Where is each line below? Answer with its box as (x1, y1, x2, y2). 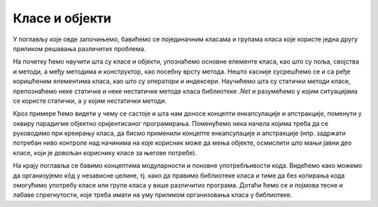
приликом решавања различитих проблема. (13, 44, 146, 52)
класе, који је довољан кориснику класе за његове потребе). (13, 148, 197, 157)
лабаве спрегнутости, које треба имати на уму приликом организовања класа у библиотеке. (13, 191, 293, 199)
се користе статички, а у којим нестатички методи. (13, 97, 167, 105)
